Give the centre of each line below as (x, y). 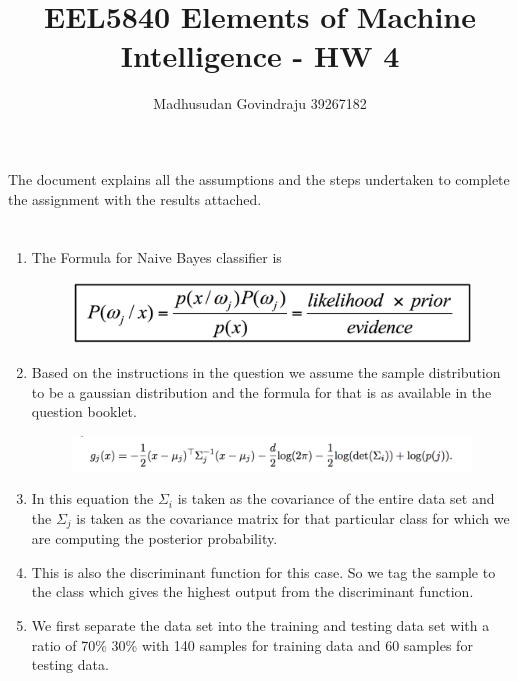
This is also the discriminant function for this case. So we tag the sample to (263, 571)
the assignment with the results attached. (135, 198)
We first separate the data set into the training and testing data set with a (260, 624)
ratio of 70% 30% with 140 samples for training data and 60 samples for (252, 644)
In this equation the (92, 498)
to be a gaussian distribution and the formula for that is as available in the (261, 391)
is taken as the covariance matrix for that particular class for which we (293, 517)
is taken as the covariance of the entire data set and (336, 498)
